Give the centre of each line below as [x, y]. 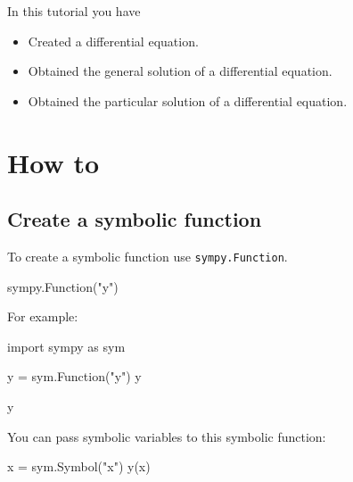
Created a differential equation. [113, 41]
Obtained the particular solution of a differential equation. [188, 100]
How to [53, 162]
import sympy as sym [66, 346]
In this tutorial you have [74, 11]
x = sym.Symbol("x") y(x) [79, 466]
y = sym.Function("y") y [74, 376]
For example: [43, 316]
